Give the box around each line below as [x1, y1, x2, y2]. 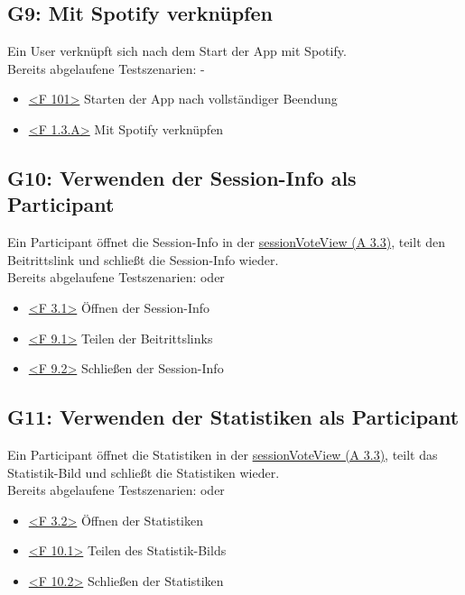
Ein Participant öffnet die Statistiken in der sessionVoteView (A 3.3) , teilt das [7, 444, 438, 463]
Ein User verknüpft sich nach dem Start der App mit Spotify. [7, 41, 347, 60]
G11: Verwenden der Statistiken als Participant [7, 403, 460, 431]
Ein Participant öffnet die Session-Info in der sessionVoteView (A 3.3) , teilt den [7, 233, 446, 252]
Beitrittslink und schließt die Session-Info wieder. [7, 250, 279, 269]
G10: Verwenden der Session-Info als [7, 163, 357, 191]
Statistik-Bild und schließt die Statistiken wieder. [7, 462, 280, 481]
